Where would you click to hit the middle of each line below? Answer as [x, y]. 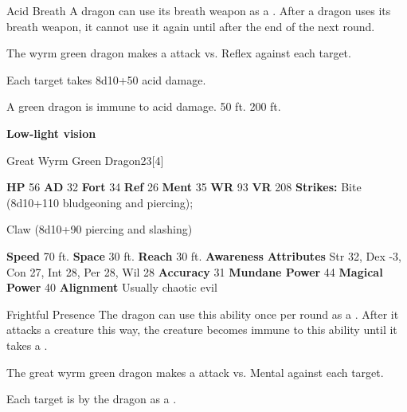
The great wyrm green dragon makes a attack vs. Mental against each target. [195, 372]
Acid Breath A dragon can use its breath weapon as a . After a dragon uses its [199, 10]
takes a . [27, 345]
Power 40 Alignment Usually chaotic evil [112, 287]
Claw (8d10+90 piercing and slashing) [100, 229]
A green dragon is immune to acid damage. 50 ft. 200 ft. [144, 106]
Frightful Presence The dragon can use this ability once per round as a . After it [203, 314]
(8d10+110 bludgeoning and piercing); [100, 202]
